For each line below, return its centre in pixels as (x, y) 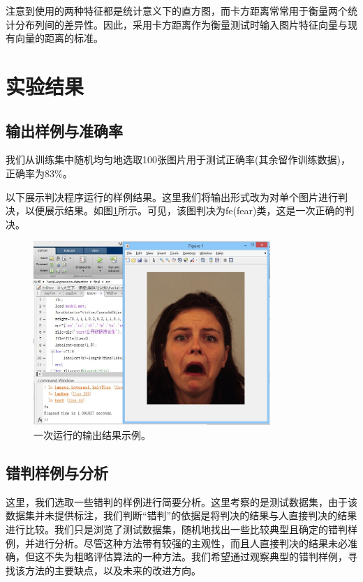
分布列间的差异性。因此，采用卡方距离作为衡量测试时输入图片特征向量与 (181, 24)
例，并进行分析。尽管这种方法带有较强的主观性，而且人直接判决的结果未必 (177, 543)
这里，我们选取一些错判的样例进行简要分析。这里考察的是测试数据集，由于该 (181, 501)
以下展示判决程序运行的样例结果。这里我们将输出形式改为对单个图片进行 (172, 196)
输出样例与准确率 (64, 130)
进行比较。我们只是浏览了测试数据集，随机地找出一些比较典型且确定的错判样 (181, 529)
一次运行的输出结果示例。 (92, 435)
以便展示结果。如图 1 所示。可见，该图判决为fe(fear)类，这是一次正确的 (185, 210)
